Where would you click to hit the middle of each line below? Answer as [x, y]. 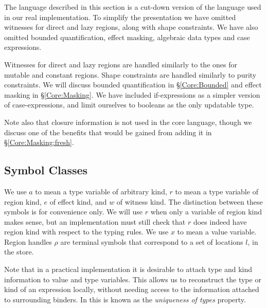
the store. [19, 252]
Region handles [28, 241]
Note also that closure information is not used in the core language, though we [128, 122]
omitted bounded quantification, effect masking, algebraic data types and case [127, 37]
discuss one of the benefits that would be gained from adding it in [108, 132]
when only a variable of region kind [206, 212]
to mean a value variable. [217, 232]
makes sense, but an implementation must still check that [95, 221]
